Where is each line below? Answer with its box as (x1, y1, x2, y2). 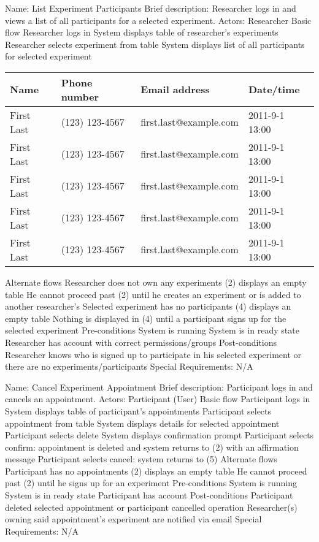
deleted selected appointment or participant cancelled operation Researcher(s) (5, 500, 298, 513)
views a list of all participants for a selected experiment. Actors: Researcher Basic (5, 13, 312, 26)
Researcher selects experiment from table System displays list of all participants (5, 37, 305, 50)
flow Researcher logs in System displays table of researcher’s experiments (5, 26, 279, 39)
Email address (140, 82, 210, 97)
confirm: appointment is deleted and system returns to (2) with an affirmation (5, 440, 299, 453)
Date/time (248, 82, 300, 97)
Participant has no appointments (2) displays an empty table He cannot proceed (5, 464, 307, 477)
